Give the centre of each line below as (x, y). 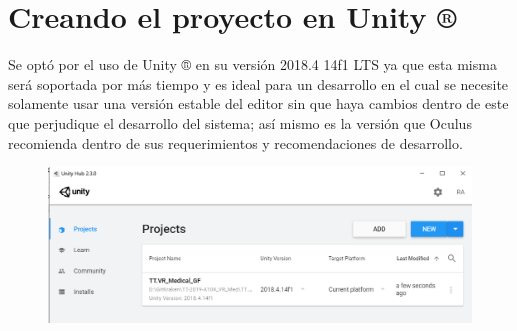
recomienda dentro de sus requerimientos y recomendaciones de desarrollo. (235, 142)
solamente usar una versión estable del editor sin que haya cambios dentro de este (258, 103)
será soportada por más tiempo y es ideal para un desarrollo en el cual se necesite (258, 83)
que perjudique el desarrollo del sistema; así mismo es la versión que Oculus (240, 122)
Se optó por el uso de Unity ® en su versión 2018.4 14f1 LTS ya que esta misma (252, 64)
